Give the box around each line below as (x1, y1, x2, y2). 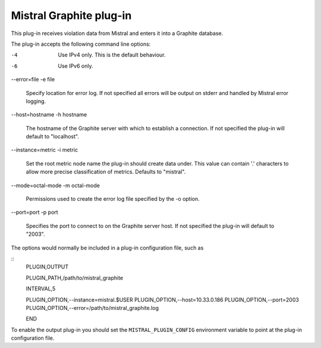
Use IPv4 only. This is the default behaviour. (58, 51, 166, 59)
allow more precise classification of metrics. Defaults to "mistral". (26, 168, 186, 175)
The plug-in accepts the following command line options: (11, 40, 151, 48)
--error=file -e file (11, 76, 55, 83)
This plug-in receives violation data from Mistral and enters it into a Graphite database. (11, 30, 224, 37)
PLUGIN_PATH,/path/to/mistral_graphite (26, 274, 124, 281)
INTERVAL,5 (26, 285, 56, 292)
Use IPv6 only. (58, 62, 93, 69)
